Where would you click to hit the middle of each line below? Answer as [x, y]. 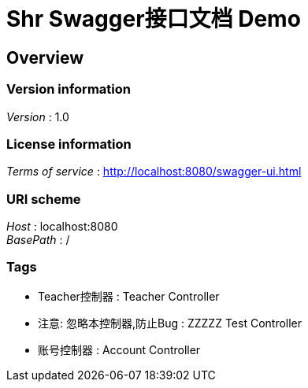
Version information [69, 89]
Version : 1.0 [38, 116]
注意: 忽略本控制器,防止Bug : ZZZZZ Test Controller [170, 323]
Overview [45, 57]
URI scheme [44, 199]
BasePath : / [38, 240]
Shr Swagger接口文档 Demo [154, 19]
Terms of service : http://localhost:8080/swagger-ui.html [154, 172]
